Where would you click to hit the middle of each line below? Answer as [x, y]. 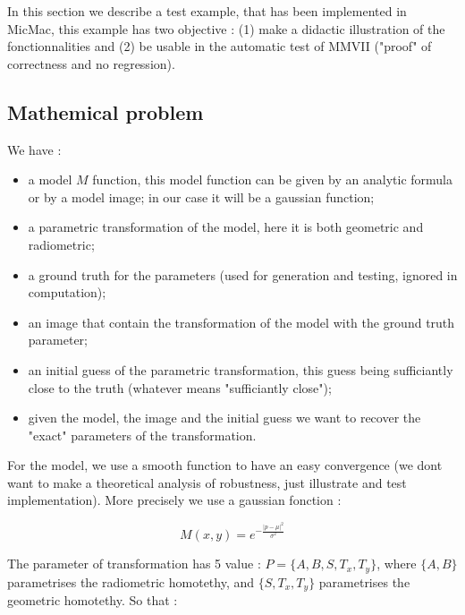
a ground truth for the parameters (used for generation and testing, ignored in [243, 274]
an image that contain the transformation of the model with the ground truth [241, 322]
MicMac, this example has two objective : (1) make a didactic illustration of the [226, 28]
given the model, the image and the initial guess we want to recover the [224, 418]
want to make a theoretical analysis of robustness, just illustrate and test [207, 482]
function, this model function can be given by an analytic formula [273, 179]
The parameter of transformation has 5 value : [134, 564]
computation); [67, 292]
